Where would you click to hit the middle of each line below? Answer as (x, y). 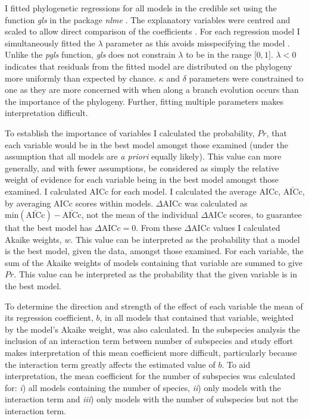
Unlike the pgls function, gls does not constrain (90, 54)
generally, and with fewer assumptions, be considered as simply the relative (142, 168)
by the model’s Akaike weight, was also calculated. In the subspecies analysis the (152, 329)
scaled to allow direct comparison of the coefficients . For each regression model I (152, 31)
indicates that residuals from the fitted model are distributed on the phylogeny (149, 66)
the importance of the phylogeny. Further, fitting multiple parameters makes (144, 101)
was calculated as (216, 203)
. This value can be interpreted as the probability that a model (185, 239)
